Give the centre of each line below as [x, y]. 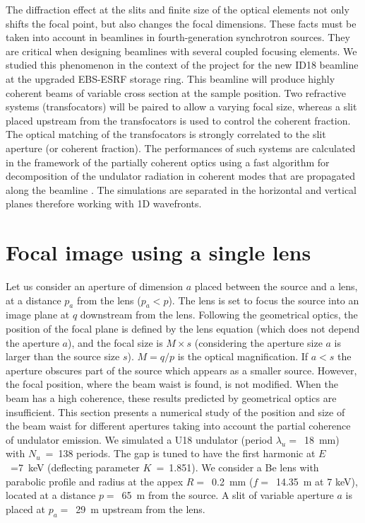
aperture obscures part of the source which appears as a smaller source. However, [181, 370]
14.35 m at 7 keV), [317, 481]
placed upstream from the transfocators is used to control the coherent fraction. [178, 120]
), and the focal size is [115, 342]
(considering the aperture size [258, 342]
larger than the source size [63, 356]
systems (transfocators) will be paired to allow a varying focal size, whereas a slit [181, 107]
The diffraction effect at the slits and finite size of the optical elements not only [178, 9]
